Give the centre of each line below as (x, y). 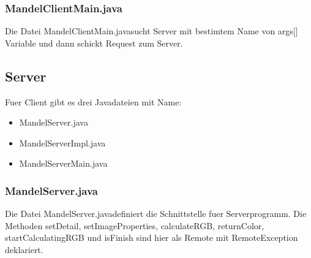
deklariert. (24, 249)
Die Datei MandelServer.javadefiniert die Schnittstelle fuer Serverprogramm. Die (156, 214)
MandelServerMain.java (63, 163)
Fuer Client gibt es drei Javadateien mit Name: (93, 101)
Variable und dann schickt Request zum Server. (94, 43)
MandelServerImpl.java (62, 142)
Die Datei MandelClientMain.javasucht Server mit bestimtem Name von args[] (152, 31)
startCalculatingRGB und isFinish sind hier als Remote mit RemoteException (152, 237)
